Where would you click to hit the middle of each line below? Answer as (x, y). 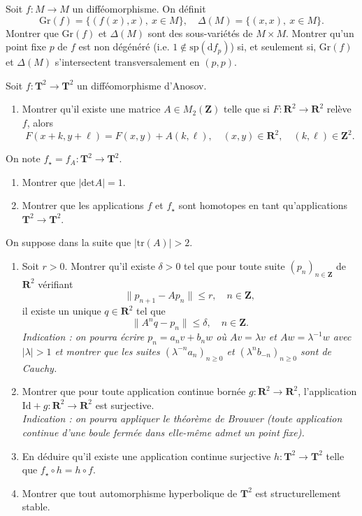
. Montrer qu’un (320, 33)
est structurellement (298, 493)
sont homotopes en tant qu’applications (263, 205)
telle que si (247, 109)
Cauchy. (39, 367)
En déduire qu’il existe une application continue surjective (146, 456)
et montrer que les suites (107, 351)
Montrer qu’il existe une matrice (91, 109)
